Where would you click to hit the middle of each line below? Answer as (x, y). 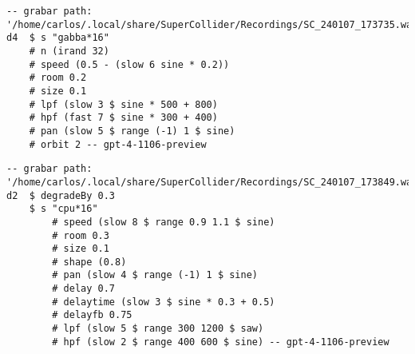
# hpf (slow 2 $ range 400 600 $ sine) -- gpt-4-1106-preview (221, 342)
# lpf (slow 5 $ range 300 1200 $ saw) (158, 329)
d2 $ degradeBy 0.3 (61, 195)
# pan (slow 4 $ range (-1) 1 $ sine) (155, 275)
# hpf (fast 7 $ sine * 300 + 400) (123, 118)
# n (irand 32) (69, 51)
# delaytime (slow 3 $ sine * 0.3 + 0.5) (164, 302)
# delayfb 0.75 (92, 315)
